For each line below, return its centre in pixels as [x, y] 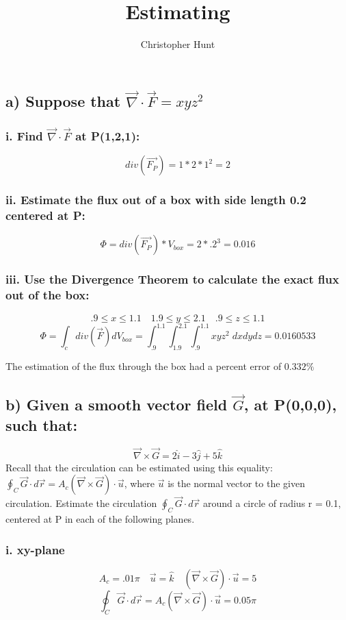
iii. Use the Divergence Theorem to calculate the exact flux [172, 279]
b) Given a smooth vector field [117, 405]
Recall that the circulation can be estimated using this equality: [139, 467]
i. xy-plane [35, 549]
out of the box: [48, 295]
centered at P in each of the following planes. [100, 519]
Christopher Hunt [178, 44]
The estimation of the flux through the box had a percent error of [144, 365]
